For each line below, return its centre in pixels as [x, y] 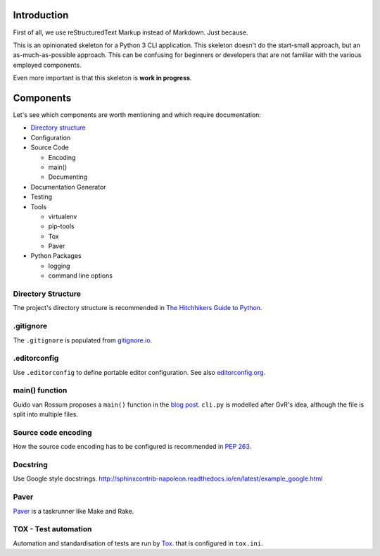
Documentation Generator [68, 187]
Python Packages [56, 256]
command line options [80, 276]
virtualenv [63, 216]
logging [59, 266]
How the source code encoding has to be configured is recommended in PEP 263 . [132, 447]
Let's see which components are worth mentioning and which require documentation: [137, 115]
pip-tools [61, 226]
